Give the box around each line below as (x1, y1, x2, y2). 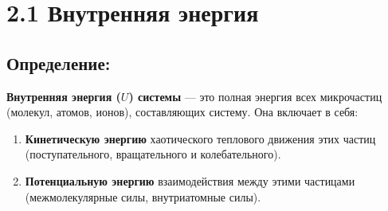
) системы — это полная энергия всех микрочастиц (128, 88, 382, 104)
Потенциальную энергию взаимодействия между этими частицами (25, 172, 355, 189)
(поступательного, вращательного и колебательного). (25, 146, 281, 162)
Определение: (6, 50, 111, 75)
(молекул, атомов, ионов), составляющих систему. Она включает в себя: (6, 104, 359, 120)
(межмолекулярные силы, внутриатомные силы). (25, 188, 261, 205)
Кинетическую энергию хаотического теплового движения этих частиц (25, 130, 376, 147)
